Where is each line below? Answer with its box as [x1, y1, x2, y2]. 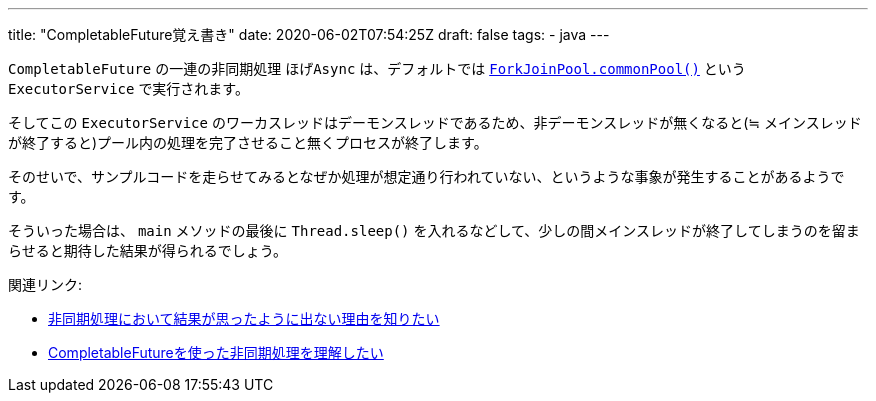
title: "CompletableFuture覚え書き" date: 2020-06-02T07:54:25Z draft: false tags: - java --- [8, 26, 610, 43]
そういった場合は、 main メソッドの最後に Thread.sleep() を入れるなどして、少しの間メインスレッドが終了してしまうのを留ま [8, 222, 860, 239]
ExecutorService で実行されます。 [8, 80, 249, 97]
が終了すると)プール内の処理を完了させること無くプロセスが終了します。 [8, 134, 488, 151]
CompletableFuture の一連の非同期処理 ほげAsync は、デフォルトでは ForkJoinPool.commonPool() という [8, 60, 746, 77]
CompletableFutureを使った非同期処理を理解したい [48, 344, 384, 361]
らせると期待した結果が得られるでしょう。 [8, 242, 287, 259]
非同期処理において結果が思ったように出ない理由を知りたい [48, 310, 440, 327]
